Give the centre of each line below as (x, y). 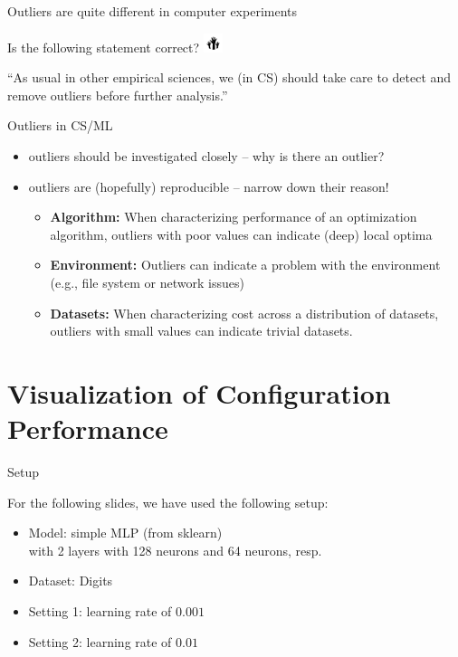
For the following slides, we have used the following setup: (168, 502)
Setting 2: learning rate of (100, 641)
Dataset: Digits (71, 581)
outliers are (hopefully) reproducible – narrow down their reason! (209, 186)
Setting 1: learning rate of (100, 611)
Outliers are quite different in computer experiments (153, 11)
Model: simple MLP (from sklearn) (125, 533)
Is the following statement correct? (104, 47)
